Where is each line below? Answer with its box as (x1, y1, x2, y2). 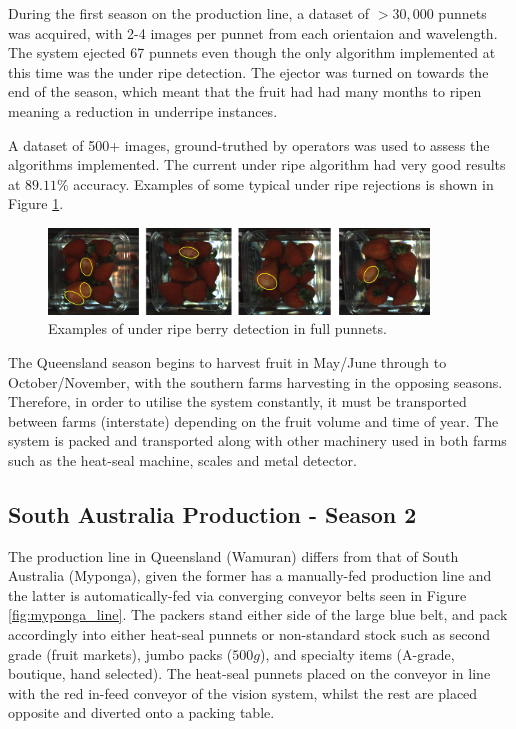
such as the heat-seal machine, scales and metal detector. (8, 449, 357, 470)
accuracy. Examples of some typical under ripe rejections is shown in (73, 173, 494, 194)
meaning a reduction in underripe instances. (8, 100, 278, 121)
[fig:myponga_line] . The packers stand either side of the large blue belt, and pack (8, 604, 508, 625)
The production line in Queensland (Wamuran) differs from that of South (8, 545, 459, 566)
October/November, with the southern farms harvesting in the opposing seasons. (8, 371, 503, 392)
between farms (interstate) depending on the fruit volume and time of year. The (8, 410, 499, 431)
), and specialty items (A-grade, (259, 643, 455, 664)
